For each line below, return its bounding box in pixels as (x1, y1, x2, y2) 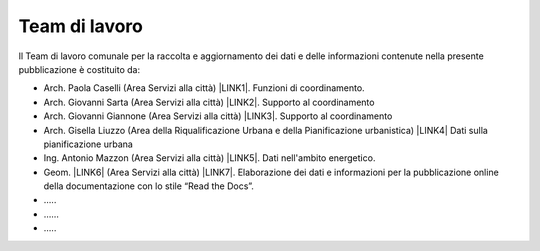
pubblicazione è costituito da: (18, 63, 141, 75)
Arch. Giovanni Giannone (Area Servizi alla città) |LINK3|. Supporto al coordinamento (43, 110, 393, 122)
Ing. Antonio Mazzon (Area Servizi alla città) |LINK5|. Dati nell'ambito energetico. (43, 152, 376, 164)
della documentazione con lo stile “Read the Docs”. (43, 180, 255, 192)
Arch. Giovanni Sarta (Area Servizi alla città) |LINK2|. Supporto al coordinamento (43, 96, 375, 108)
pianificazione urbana (43, 138, 134, 150)
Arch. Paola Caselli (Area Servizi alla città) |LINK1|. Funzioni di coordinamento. (43, 82, 365, 94)
